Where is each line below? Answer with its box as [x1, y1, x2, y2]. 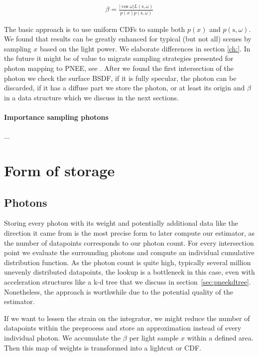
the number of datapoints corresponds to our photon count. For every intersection [4, 237, 254, 248]
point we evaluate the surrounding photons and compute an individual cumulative [4, 247, 255, 258]
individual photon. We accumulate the [4, 332, 121, 343]
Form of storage [4, 160, 115, 180]
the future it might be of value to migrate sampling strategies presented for [4, 53, 234, 63]
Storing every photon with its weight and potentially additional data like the [4, 218, 238, 228]
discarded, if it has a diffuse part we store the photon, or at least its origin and [4, 82, 245, 93]
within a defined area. [187, 332, 254, 343]
